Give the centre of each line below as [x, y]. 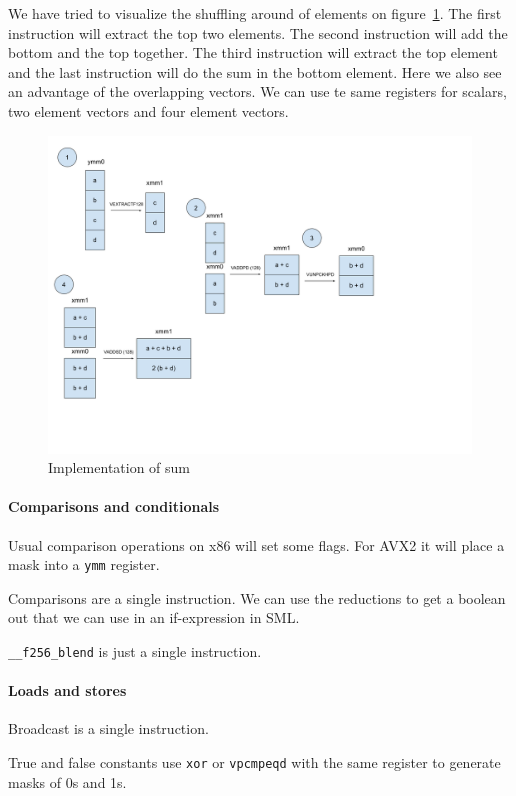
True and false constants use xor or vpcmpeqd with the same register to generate [254, 762]
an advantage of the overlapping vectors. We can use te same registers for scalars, [257, 91]
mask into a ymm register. [84, 564]
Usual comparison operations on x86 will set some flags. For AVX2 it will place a [256, 544]
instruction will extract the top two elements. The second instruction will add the [258, 32]
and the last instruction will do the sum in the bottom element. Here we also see [255, 71]
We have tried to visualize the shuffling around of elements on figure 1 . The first [255, 13]
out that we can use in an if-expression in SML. [154, 617]
